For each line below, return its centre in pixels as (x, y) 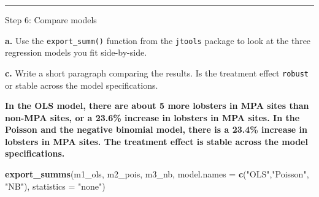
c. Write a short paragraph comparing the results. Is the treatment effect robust (157, 72)
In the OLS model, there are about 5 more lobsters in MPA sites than (157, 106)
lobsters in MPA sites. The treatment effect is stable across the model (156, 141)
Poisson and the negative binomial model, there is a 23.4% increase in (156, 129)
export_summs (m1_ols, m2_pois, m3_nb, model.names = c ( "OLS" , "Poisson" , (157, 174)
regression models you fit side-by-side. (76, 52)
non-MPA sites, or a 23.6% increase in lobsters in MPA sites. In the (152, 117)
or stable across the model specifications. (82, 85)
